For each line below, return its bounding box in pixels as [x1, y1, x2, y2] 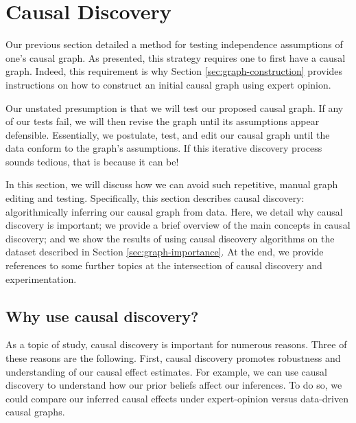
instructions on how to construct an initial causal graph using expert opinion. [5, 77, 331, 91]
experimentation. [5, 271, 77, 286]
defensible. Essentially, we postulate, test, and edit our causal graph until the [5, 127, 330, 141]
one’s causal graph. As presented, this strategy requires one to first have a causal [5, 50, 346, 65]
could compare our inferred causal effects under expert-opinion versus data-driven [5, 391, 348, 405]
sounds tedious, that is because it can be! [5, 154, 179, 168]
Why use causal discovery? [5, 305, 199, 326]
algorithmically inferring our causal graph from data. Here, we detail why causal [5, 204, 343, 218]
